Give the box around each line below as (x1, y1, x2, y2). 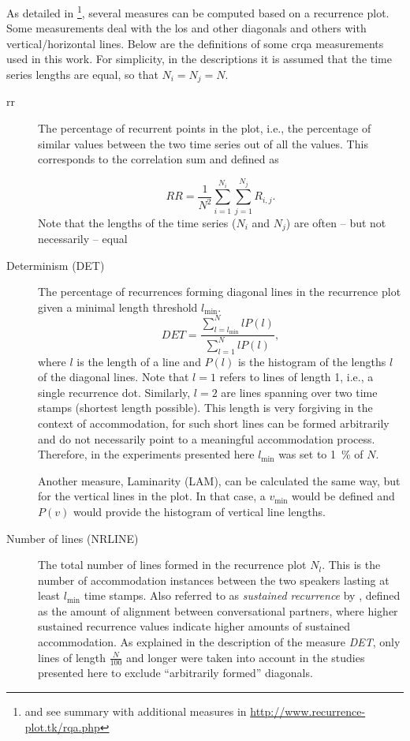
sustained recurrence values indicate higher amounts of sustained (38, 618, 351, 634)
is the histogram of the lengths (237, 353, 386, 369)
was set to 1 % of (278, 446, 363, 462)
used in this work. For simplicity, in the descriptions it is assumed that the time (6, 51, 392, 67)
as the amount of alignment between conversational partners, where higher (38, 602, 398, 619)
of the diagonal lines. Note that (38, 369, 189, 385)
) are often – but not (285, 214, 386, 230)
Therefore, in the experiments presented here (38, 446, 255, 462)
